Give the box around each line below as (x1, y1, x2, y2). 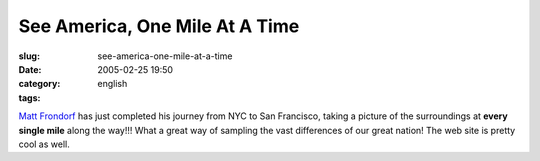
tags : (18, 91, 41, 104)
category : (18, 78, 61, 90)
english (97, 78, 128, 90)
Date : (18, 63, 42, 75)
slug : (18, 50, 40, 62)
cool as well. (18, 138, 70, 150)
